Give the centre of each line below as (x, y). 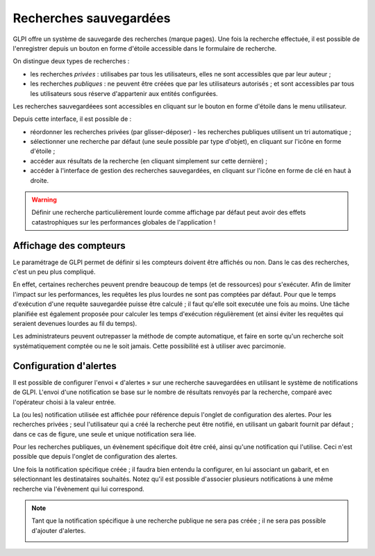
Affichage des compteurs (69, 246)
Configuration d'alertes (65, 366)
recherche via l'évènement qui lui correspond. (79, 489)
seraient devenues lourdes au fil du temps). (75, 324)
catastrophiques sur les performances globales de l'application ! (124, 222)
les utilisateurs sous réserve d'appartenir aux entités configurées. (124, 93)
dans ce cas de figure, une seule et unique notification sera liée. (105, 434)
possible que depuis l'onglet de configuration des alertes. (95, 457)
